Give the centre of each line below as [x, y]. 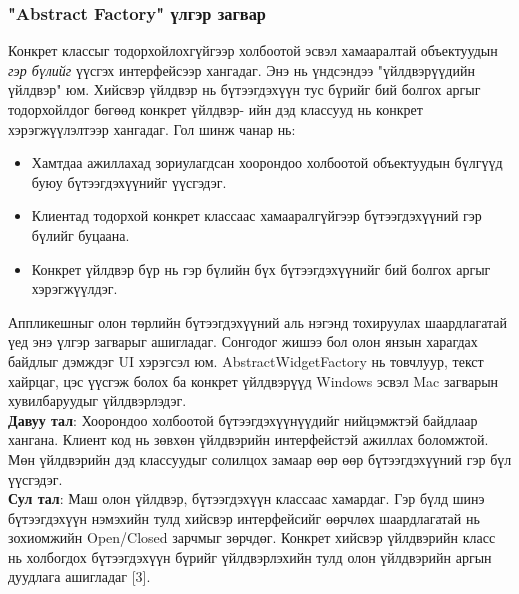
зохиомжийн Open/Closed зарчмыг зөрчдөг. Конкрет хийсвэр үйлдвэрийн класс [252, 537]
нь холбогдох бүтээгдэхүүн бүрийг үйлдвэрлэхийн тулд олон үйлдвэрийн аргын [250, 556]
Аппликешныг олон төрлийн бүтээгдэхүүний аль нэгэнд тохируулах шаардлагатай [258, 321]
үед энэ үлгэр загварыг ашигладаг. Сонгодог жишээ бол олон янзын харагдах [243, 341]
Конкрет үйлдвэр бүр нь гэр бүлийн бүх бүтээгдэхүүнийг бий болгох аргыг [261, 268]
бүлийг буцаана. [80, 234]
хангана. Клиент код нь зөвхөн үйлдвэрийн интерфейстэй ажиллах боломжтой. [248, 439]
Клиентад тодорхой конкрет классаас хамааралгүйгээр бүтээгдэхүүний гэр [256, 215]
